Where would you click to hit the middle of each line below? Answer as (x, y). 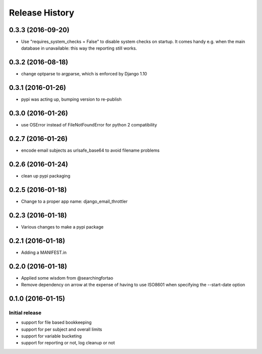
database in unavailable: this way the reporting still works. (79, 48)
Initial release (25, 313)
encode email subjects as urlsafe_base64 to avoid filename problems (90, 150)
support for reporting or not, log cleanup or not (68, 343)
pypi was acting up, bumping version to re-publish (71, 99)
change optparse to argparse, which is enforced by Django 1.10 (84, 74)
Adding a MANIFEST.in (44, 252)
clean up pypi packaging (46, 176)
